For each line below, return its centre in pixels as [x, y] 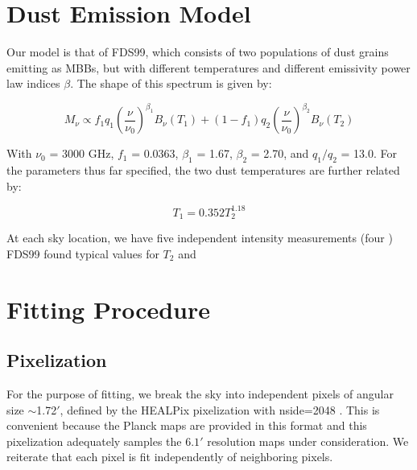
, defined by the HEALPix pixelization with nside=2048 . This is [220, 409]
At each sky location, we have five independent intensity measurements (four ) [200, 238]
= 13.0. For [369, 153]
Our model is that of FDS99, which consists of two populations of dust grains [198, 52]
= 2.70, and [280, 153]
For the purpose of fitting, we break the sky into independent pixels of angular [200, 394]
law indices [33, 83]
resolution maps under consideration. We [308, 441]
